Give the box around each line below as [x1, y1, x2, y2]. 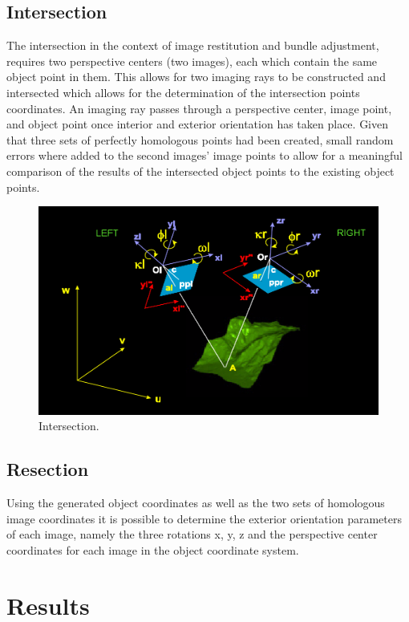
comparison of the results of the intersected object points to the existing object [6, 162, 395, 179]
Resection [6, 457, 89, 482]
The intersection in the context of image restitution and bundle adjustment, [6, 37, 379, 54]
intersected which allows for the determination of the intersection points [6, 83, 360, 100]
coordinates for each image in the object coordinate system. [6, 541, 299, 558]
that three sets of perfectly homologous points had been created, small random [6, 131, 394, 148]
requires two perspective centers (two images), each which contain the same [6, 52, 378, 69]
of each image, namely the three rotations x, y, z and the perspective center [6, 526, 378, 543]
